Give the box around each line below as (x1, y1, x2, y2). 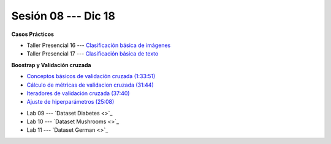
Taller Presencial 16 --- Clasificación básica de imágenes (26, 41, 171, 49)
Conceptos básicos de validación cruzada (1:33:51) (26, 73, 156, 80)
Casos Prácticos (11, 31, 55, 38)
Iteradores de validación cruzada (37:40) (26, 89, 130, 97)
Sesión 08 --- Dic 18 (11, 9, 116, 23)
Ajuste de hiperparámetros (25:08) (26, 98, 115, 106)
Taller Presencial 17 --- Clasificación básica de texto (26, 50, 159, 57)
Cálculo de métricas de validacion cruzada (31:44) (26, 81, 154, 88)
